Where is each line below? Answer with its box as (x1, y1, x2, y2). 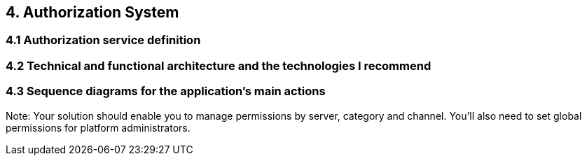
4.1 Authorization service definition (6, 33, 201, 48)
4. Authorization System (6, 3, 179, 21)
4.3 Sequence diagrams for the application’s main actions (6, 84, 326, 99)
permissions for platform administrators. (6, 121, 191, 134)
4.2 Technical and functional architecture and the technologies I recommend (6, 58, 431, 73)
